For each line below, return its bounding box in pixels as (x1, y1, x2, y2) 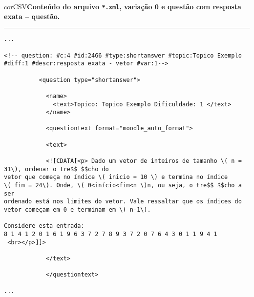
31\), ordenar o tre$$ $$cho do (4, 165, 109, 173)
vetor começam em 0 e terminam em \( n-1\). (4, 206, 151, 214)
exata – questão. (4, 11, 60, 21)
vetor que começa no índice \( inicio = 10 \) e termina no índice (4, 174, 228, 181)
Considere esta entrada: (4, 222, 85, 230)
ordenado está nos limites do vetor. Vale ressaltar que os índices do (4, 198, 242, 205)
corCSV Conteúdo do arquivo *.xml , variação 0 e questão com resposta (4, 1, 241, 11)
